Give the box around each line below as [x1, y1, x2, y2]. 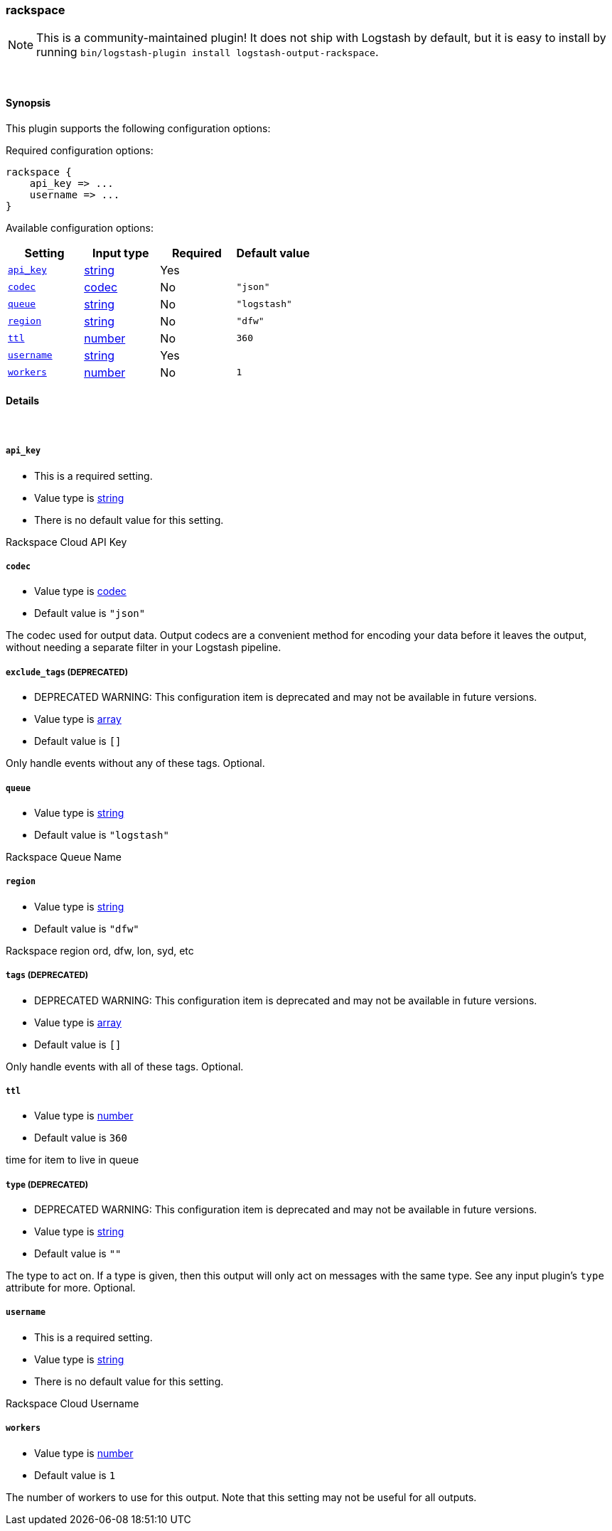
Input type [92, 245, 149, 260]
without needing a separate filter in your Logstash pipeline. [6, 641, 281, 654]
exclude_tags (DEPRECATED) [6, 667, 129, 677]
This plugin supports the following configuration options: [6, 122, 271, 134]
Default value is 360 [34, 1132, 127, 1144]
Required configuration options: [6, 144, 154, 156]
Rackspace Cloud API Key [6, 535, 127, 548]
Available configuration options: [6, 221, 154, 234]
